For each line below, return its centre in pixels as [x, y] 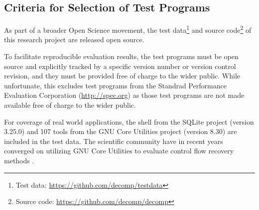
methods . [19, 160]
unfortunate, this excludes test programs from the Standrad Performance [115, 85]
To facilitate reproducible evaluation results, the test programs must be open [121, 56]
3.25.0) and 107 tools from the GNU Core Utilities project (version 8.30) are [121, 131]
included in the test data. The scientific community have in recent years [114, 141]
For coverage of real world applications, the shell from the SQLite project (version [129, 121]
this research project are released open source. [74, 39]
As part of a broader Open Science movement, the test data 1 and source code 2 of [128, 29]
